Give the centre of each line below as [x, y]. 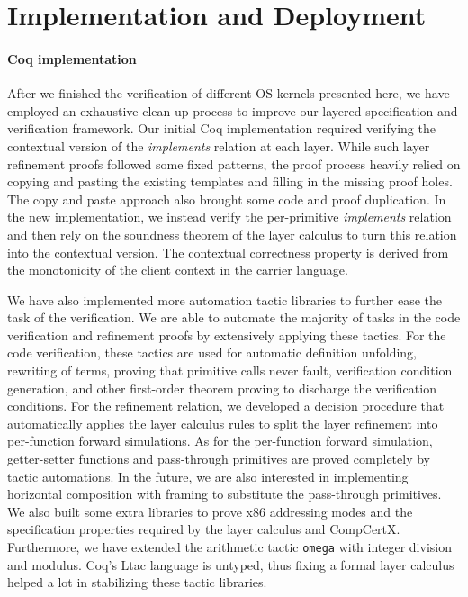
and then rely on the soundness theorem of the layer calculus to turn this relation [232, 234]
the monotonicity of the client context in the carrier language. [178, 270]
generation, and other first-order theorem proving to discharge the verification [222, 388]
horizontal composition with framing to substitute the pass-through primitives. [225, 494]
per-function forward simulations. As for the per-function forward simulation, [220, 441]
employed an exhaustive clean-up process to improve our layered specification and [233, 110]
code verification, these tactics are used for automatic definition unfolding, [212, 353]
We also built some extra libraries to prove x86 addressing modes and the [210, 511]
